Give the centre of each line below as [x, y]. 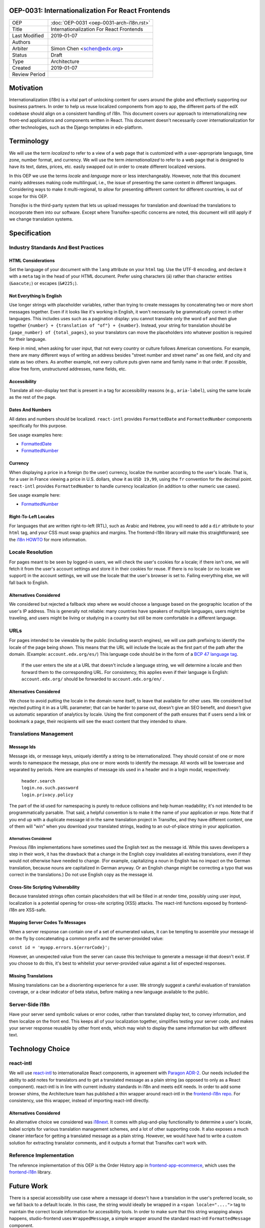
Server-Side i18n [29, 1005]
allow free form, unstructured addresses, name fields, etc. [68, 369]
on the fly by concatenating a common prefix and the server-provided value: [86, 939]
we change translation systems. [41, 219]
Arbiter [20, 48]
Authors [21, 42]
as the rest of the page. [33, 397]
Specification [30, 233]
